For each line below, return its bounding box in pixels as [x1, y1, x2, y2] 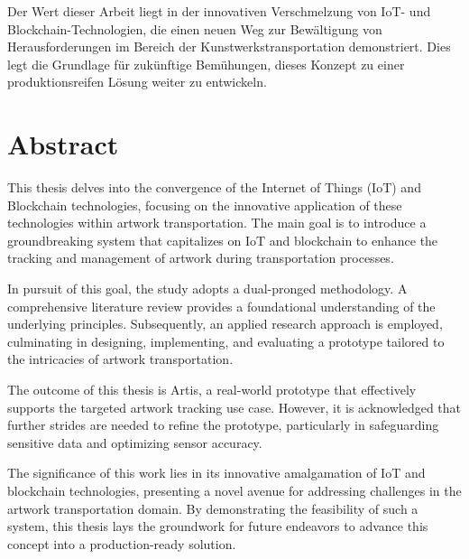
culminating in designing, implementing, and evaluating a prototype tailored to [7, 331, 445, 350]
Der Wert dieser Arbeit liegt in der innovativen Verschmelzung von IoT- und [7, 2, 431, 20]
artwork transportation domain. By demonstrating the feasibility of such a [7, 498, 418, 517]
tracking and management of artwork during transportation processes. [7, 248, 394, 267]
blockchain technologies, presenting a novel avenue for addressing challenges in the [7, 481, 462, 499]
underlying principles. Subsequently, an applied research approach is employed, [7, 314, 443, 333]
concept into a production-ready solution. [7, 534, 236, 553]
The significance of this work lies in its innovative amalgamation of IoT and [7, 463, 426, 482]
